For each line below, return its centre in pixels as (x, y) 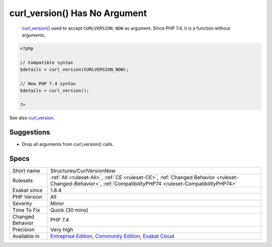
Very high (62, 229)
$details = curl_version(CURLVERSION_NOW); (75, 70)
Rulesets (22, 180)
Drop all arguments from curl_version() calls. (68, 144)
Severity (22, 203)
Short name (26, 171)
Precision (23, 229)
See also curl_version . (32, 118)
